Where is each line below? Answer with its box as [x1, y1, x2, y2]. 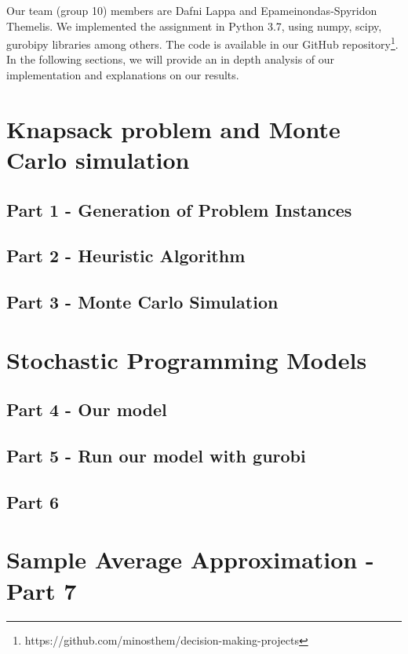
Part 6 [6, 489, 60, 513]
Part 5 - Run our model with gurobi [6, 444, 306, 468]
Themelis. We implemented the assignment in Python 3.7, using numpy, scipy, [6, 17, 382, 34]
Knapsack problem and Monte [6, 112, 341, 144]
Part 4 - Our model [6, 397, 167, 422]
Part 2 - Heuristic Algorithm [6, 243, 246, 268]
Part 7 [6, 574, 77, 606]
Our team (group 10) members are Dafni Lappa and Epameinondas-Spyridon [6, 2, 377, 18]
